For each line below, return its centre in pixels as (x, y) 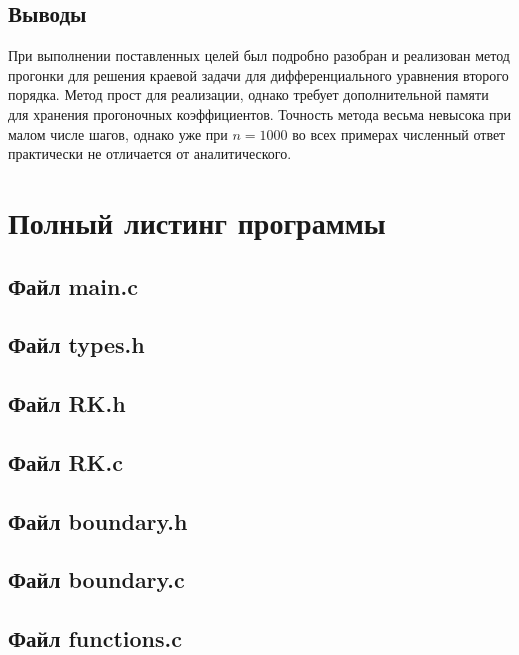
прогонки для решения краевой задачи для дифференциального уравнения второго (258, 74)
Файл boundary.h (98, 520)
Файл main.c (73, 285)
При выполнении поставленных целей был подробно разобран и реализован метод (259, 55)
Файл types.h (76, 344)
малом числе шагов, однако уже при (118, 133)
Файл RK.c (65, 461)
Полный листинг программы (197, 221)
